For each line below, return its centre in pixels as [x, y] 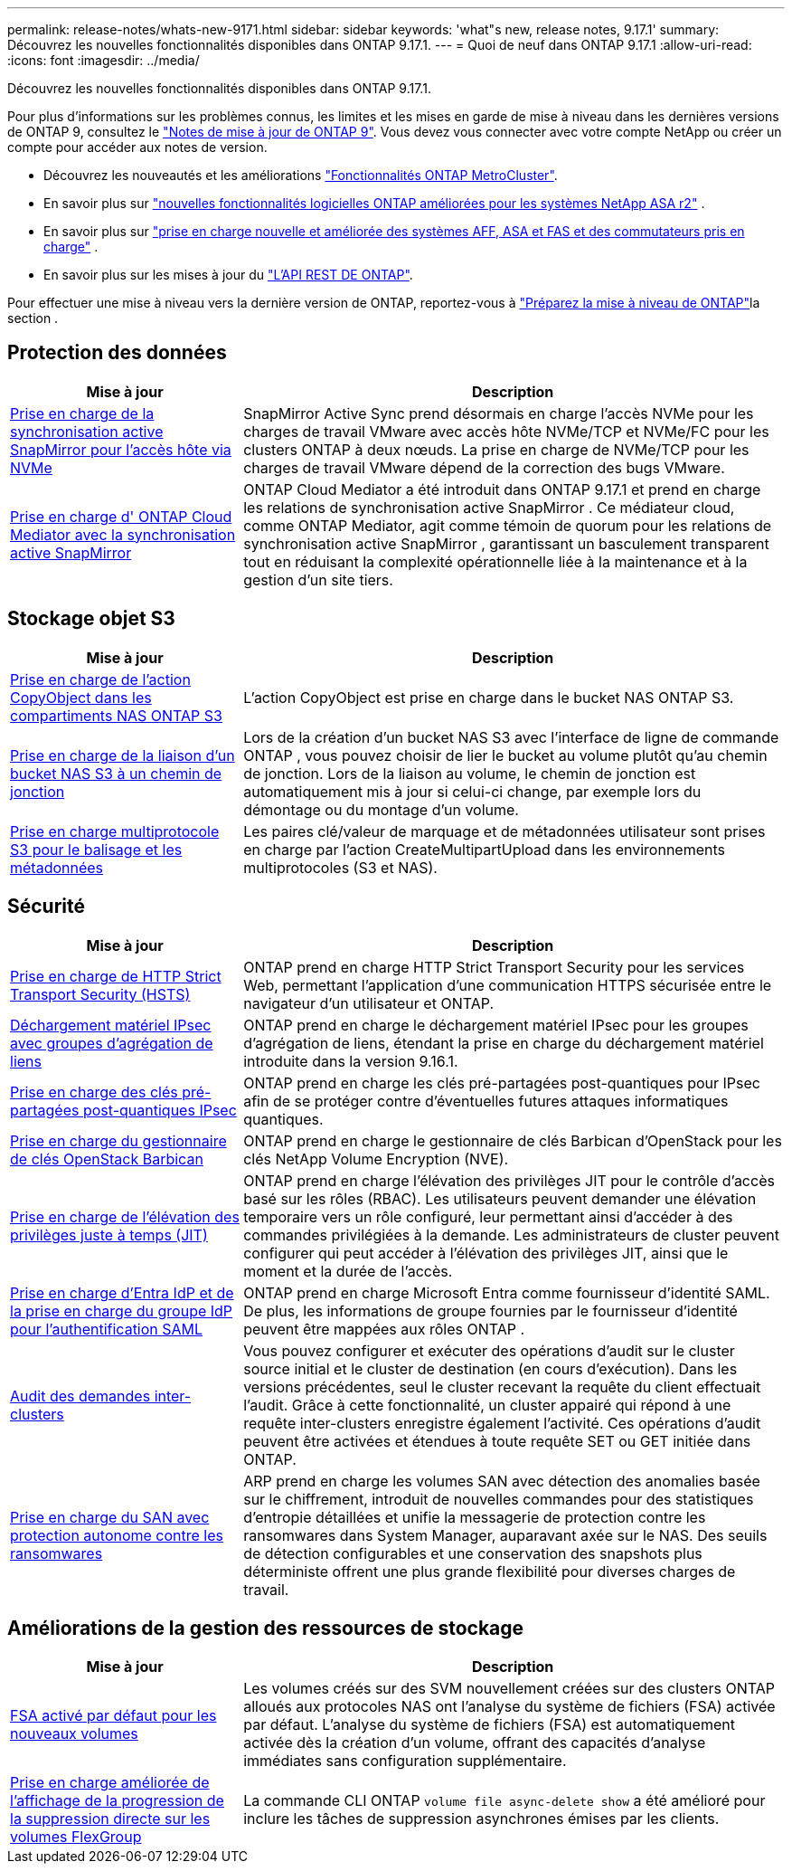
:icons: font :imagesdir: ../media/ [104, 60]
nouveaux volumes [74, 1734]
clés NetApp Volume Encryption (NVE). [376, 1159]
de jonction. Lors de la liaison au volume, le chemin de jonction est [470, 773]
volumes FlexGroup [76, 1837]
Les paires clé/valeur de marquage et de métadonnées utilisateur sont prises [504, 831]
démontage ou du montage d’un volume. [381, 809]
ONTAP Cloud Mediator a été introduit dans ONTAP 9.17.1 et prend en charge [502, 489]
